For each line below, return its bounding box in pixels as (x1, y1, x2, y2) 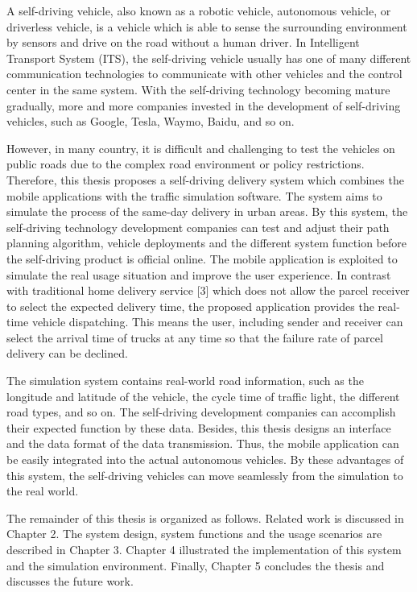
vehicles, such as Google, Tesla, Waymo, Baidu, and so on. (6, 113, 295, 130)
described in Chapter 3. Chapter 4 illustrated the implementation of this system (6, 541, 402, 557)
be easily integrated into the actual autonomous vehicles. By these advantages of (6, 451, 404, 468)
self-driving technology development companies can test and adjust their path (6, 218, 390, 235)
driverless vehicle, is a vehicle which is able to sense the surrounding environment (6, 18, 407, 35)
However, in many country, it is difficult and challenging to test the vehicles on (6, 139, 395, 156)
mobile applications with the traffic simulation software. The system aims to (6, 187, 382, 204)
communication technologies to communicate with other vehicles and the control (6, 65, 403, 82)
